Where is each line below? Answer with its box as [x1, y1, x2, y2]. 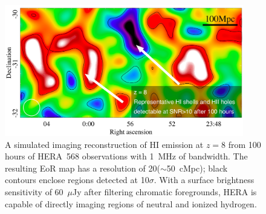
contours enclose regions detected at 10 [5, 173, 149, 186]
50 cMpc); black [166, 161, 228, 174]
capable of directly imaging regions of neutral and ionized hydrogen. [5, 197, 257, 210]
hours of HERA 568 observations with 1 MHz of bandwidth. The [5, 150, 248, 162]
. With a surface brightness [154, 173, 255, 186]
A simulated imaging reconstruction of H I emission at [5, 138, 204, 150]
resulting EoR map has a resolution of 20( [5, 161, 160, 174]
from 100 [228, 138, 261, 150]
